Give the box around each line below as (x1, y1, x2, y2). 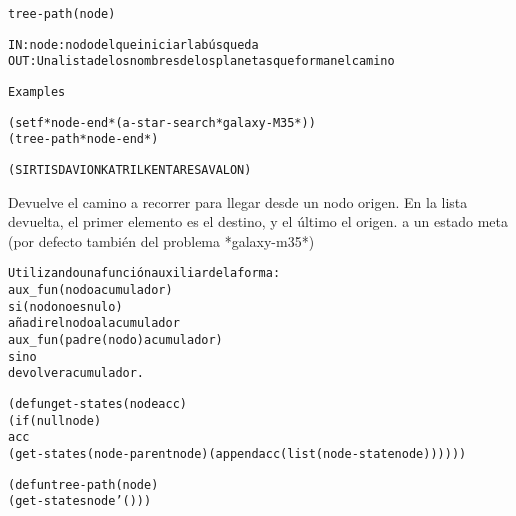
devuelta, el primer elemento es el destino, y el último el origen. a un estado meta (8, 211, 509, 232)
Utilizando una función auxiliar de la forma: (8, 266, 281, 281)
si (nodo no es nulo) (8, 299, 123, 314)
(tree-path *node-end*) (8, 132, 159, 147)
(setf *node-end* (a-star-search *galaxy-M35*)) (8, 115, 316, 130)
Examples (8, 84, 66, 99)
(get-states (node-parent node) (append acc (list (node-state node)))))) (8, 446, 467, 461)
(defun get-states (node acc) (8, 396, 187, 411)
